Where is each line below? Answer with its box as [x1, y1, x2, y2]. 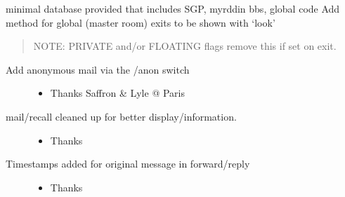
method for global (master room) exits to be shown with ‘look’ [6, 15, 275, 29]
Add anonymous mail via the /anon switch [6, 62, 190, 76]
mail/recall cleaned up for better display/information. [6, 109, 237, 123]
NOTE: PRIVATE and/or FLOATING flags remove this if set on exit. [33, 39, 337, 53]
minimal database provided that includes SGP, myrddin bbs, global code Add [6, 1, 340, 15]
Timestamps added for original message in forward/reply [6, 156, 250, 171]
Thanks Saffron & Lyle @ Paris [50, 86, 185, 100]
